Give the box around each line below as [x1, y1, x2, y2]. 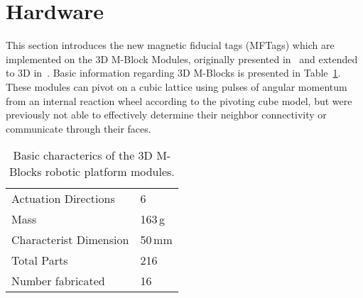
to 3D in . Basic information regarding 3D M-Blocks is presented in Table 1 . [6, 65, 341, 80]
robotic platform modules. [45, 163, 175, 180]
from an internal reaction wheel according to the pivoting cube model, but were [6, 93, 352, 108]
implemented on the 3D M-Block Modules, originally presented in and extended [6, 51, 358, 66]
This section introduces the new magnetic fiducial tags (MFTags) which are [6, 38, 335, 53]
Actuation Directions [11, 190, 115, 207]
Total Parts [11, 252, 68, 269]
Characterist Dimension [11, 231, 129, 248]
